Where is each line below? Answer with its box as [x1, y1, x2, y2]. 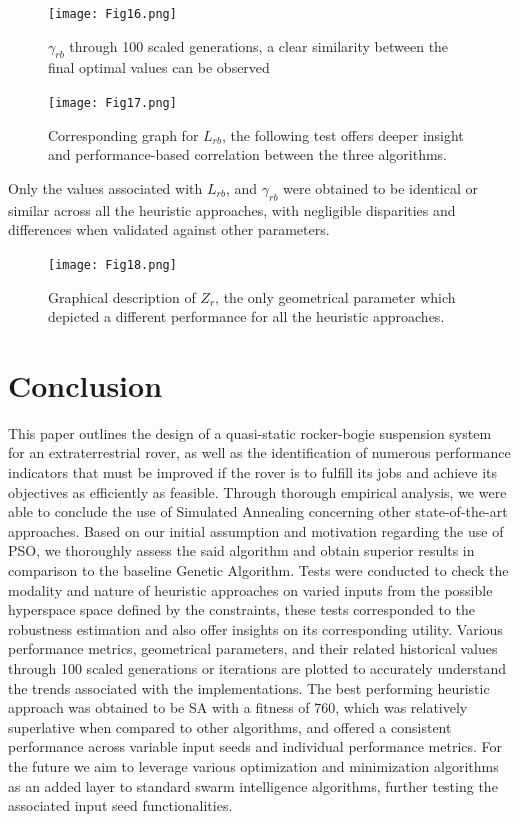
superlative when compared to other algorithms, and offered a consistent [8, 716, 452, 737]
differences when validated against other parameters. [8, 219, 330, 240]
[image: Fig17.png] [48, 96, 177, 111]
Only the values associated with [8, 177, 203, 198]
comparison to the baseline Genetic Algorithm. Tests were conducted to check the [8, 560, 509, 580]
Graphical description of [48, 286, 196, 307]
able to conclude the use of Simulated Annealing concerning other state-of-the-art [8, 501, 508, 522]
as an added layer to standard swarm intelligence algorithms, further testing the [8, 775, 498, 796]
